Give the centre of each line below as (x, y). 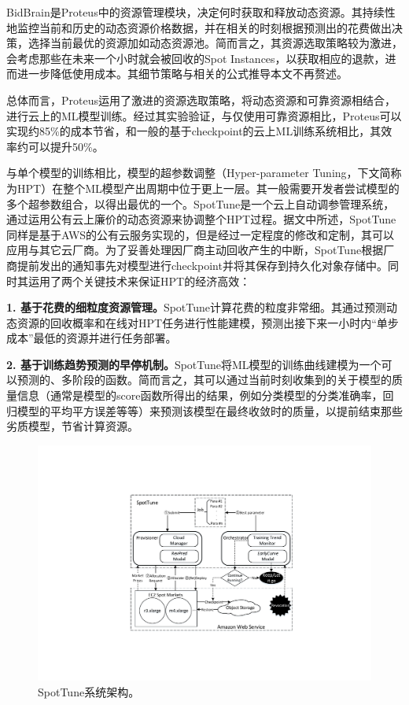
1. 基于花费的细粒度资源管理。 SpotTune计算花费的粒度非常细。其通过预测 (197, 307)
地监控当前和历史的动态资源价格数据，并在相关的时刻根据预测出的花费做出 (199, 27)
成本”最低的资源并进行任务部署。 (92, 338)
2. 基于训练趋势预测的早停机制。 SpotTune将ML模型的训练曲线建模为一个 (194, 364)
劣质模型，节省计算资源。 (72, 426)
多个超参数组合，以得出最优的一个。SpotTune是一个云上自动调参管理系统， (201, 203)
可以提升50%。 (66, 146)
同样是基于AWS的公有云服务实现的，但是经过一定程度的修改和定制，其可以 (201, 234)
